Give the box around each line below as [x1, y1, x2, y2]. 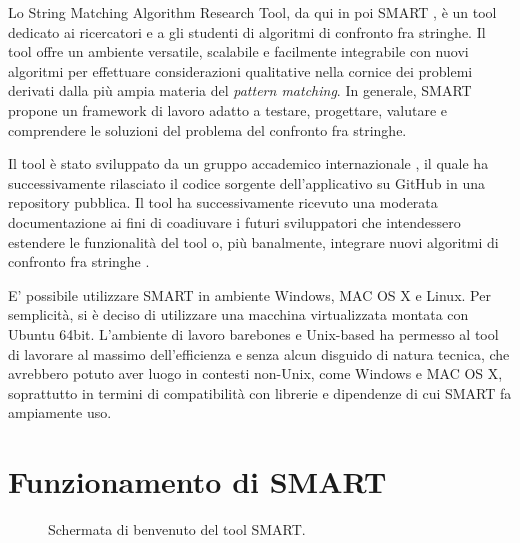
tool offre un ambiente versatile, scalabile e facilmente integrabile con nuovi [8, 41, 469, 62]
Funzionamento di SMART [8, 461, 387, 502]
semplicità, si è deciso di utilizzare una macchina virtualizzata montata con [8, 304, 469, 325]
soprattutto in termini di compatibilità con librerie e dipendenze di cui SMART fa [8, 382, 512, 403]
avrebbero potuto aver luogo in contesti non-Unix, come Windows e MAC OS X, [8, 363, 503, 384]
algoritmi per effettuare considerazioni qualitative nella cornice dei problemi [8, 60, 473, 81]
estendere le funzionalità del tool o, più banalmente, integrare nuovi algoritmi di [8, 231, 499, 252]
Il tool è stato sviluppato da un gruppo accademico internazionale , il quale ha [8, 153, 489, 174]
